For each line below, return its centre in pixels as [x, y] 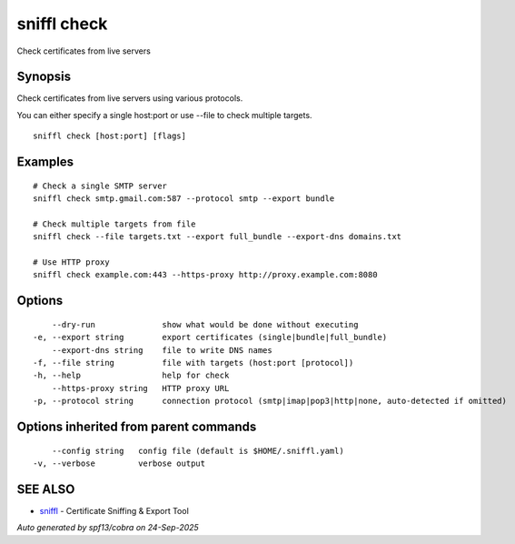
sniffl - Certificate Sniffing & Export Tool [114, 510]
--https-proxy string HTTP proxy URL [140, 388]
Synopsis [44, 77]
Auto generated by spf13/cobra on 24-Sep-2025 [108, 528]
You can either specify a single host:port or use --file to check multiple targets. [164, 115]
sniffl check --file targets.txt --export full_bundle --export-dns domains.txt [218, 237]
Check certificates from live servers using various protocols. [130, 98]
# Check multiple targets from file [114, 224]
